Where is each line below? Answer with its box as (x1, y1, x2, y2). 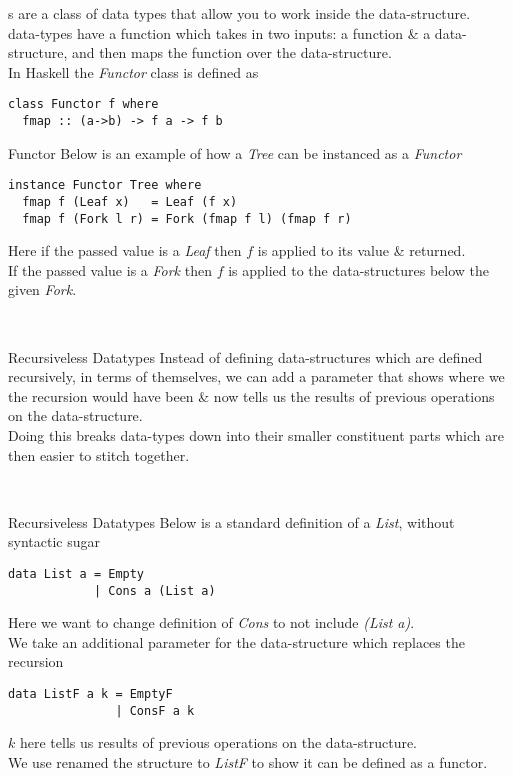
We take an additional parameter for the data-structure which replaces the (8, 631, 465, 652)
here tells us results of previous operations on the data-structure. (19, 732, 418, 753)
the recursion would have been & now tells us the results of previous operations (8, 385, 495, 406)
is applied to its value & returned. (257, 240, 466, 261)
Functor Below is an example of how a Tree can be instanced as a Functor (8, 142, 462, 163)
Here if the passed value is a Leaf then (8, 240, 242, 261)
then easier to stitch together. (8, 444, 190, 465)
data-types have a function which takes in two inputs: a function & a (8, 22, 431, 43)
